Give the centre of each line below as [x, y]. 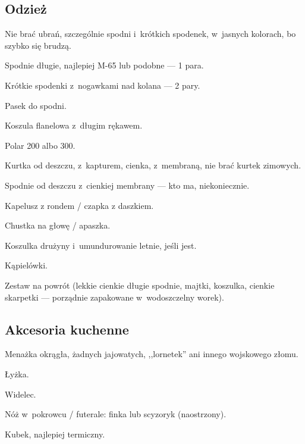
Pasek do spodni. [36, 105]
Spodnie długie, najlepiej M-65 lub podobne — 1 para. [104, 65]
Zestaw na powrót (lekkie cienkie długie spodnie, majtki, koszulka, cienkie [140, 285]
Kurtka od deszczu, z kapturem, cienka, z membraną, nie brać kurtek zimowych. [153, 165]
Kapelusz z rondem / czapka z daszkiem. [79, 205]
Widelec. [21, 394]
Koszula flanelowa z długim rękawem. [74, 125]
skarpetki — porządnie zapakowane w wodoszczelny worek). [114, 297]
